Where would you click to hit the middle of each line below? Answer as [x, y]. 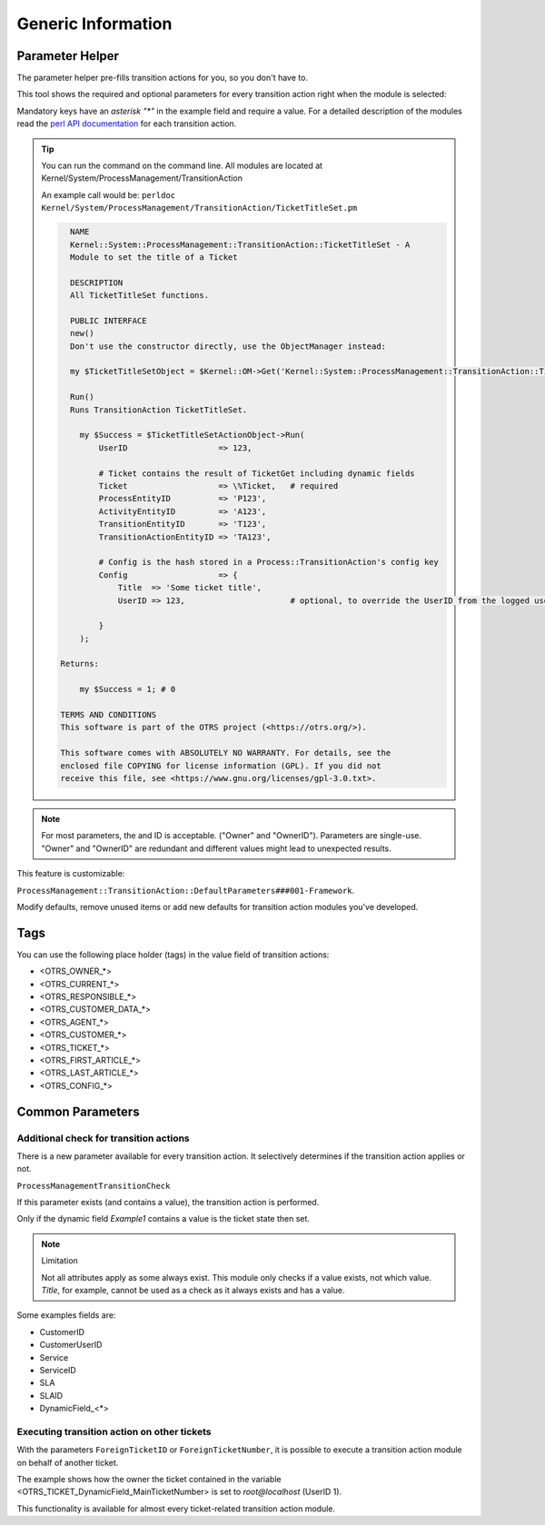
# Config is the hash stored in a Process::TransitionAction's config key [269, 562]
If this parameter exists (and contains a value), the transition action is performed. [168, 1203]
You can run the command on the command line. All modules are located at [182, 166]
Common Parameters [78, 1111]
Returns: [80, 664]
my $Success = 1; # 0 [128, 689]
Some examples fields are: [66, 1315]
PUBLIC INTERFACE [108, 321]
